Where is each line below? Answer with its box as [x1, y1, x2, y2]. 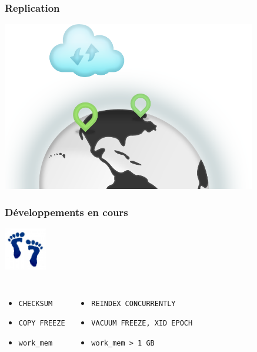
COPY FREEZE [18, 319, 65, 328]
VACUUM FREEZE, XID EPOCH [91, 319, 193, 328]
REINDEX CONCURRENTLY [91, 299, 176, 308]
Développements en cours [5, 204, 128, 219]
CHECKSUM [18, 299, 53, 308]
